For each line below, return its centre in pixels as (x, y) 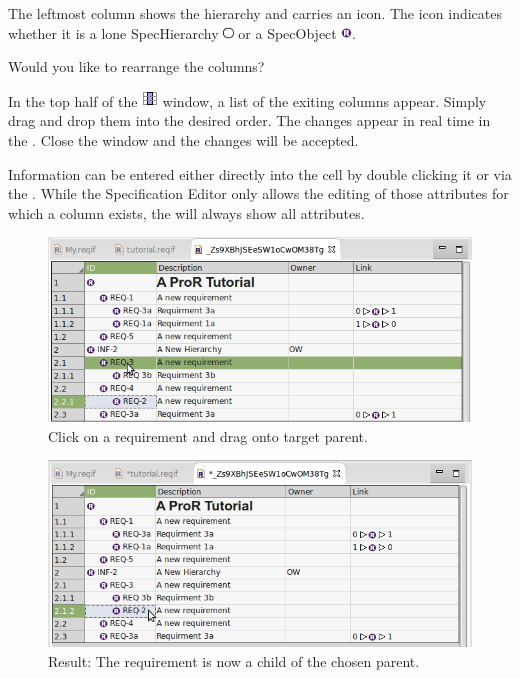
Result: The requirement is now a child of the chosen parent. (234, 661)
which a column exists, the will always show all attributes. (186, 212)
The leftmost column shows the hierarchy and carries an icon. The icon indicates (255, 13)
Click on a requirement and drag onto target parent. (208, 435)
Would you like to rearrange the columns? (136, 66)
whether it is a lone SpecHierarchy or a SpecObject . (182, 32)
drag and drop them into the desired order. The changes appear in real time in (249, 120)
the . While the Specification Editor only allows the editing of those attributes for (258, 193)
